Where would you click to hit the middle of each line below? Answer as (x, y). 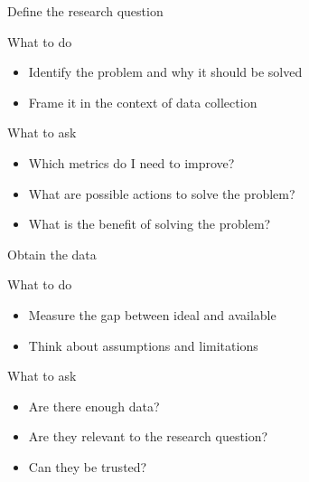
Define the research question (85, 11)
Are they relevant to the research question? (148, 436)
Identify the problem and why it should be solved (165, 72)
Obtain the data (52, 254)
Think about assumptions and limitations (143, 345)
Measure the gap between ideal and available (152, 314)
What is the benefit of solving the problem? (150, 224)
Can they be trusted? (88, 466)
